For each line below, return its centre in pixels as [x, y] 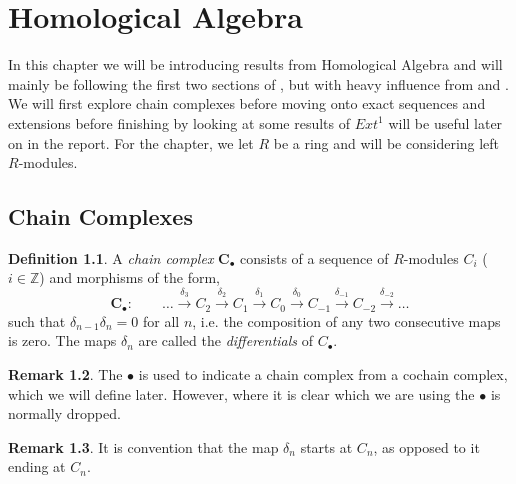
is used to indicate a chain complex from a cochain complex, [323, 373]
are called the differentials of [225, 340]
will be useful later [445, 122]
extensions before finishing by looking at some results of [179, 122]
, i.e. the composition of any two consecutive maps [346, 320]
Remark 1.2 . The [65, 373]
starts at [326, 446]
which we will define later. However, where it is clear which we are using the [241, 393]
